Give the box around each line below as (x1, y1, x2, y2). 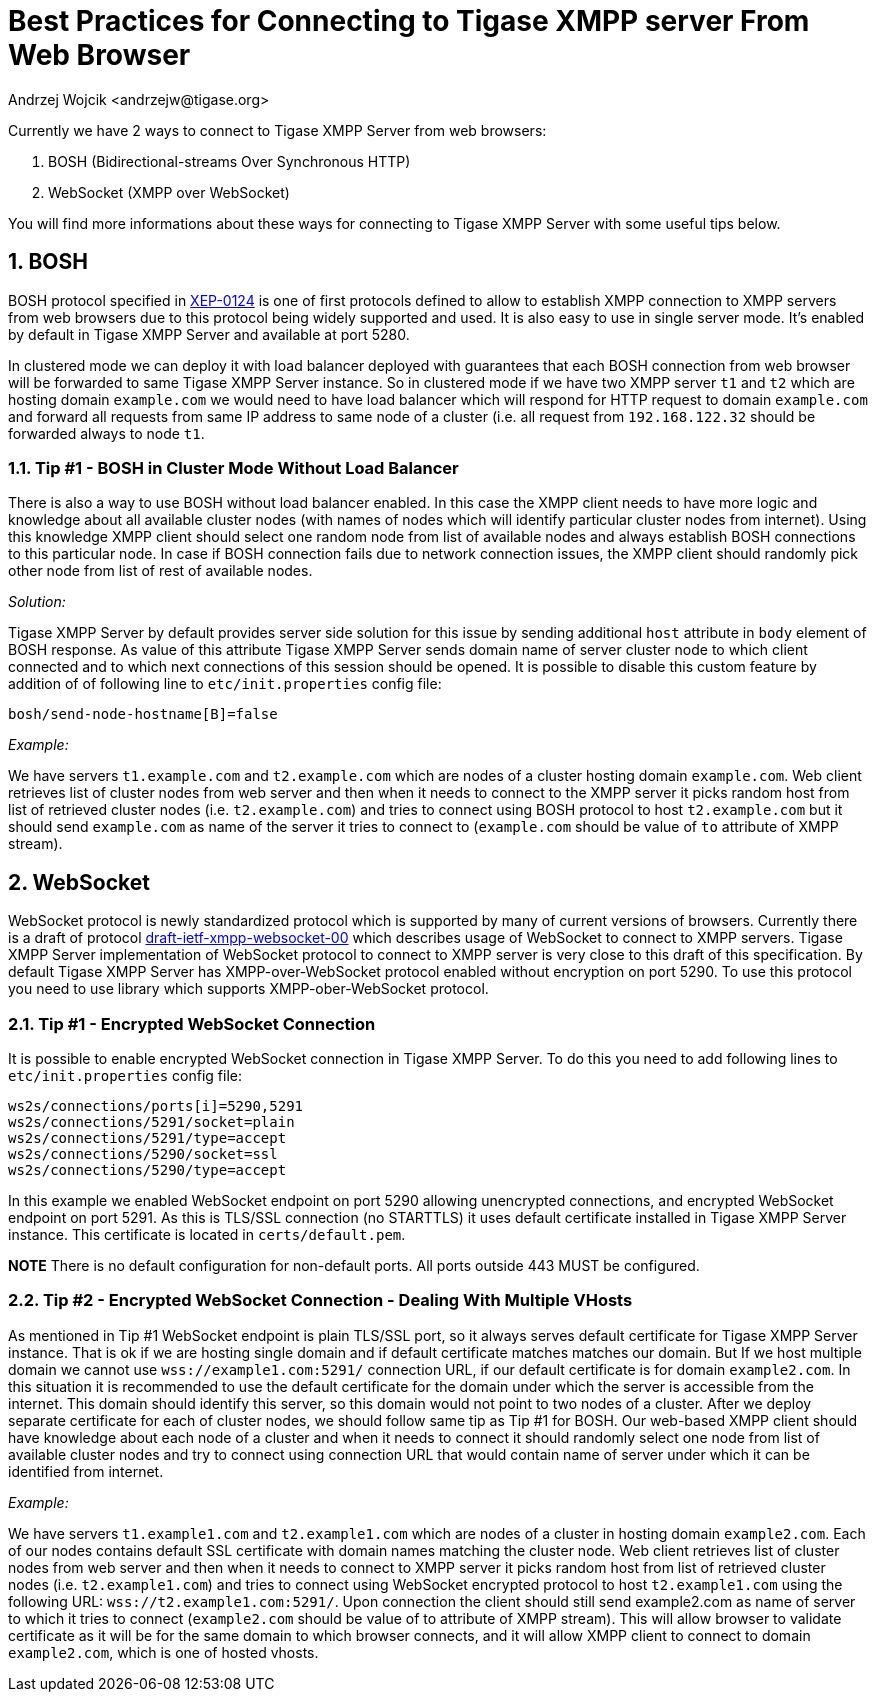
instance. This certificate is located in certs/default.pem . (8, 1225, 406, 1243)
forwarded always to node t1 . (8, 424, 205, 442)
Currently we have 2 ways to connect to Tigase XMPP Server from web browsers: (8, 121, 547, 139)
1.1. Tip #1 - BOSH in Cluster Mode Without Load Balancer (8, 457, 459, 478)
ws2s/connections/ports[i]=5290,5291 (8, 1097, 304, 1114)
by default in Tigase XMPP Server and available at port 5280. (8, 325, 410, 343)
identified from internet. (8, 1462, 164, 1480)
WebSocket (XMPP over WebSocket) (48, 183, 290, 201)
